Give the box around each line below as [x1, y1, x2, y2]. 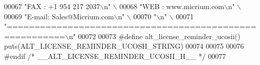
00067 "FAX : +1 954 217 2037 [4, 1, 100, 11]
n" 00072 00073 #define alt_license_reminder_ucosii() [69, 30, 241, 41]
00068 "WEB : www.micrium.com [119, 1, 224, 11]
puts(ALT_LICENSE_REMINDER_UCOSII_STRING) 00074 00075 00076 [4, 41, 244, 51]
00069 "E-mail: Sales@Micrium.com [4, 11, 114, 21]
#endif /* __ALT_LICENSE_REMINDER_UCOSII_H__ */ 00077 [4, 50, 226, 61]
